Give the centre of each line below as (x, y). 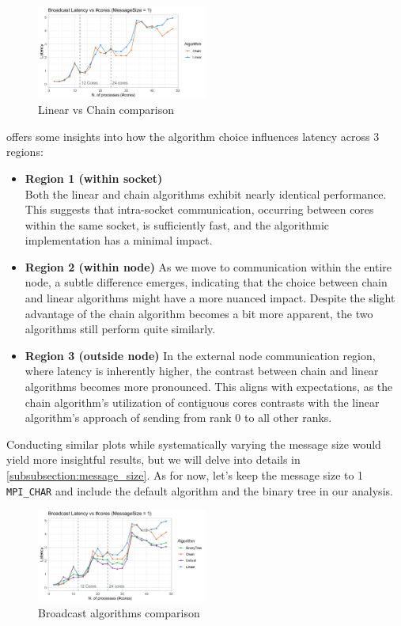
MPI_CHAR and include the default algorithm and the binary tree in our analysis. (200, 490)
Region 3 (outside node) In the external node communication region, (200, 355)
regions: (25, 152)
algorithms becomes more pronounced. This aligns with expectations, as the (209, 387)
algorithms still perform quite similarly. (120, 329)
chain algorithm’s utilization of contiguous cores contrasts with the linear (202, 402)
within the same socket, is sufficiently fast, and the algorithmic (177, 224)
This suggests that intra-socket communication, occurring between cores (199, 209)
